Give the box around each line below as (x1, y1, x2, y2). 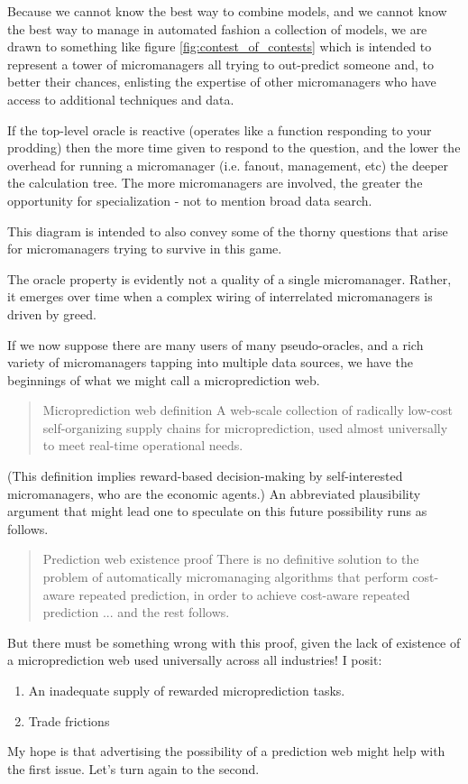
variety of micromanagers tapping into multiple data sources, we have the (7, 353, 413, 372)
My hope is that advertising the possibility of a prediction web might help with (7, 742, 445, 761)
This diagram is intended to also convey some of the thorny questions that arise (7, 221, 448, 240)
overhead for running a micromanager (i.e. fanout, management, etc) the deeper (7, 155, 449, 174)
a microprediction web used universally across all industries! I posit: (7, 650, 382, 669)
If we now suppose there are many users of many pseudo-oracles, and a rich (7, 335, 424, 354)
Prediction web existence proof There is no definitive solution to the (42, 549, 419, 568)
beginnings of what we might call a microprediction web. (7, 370, 320, 389)
